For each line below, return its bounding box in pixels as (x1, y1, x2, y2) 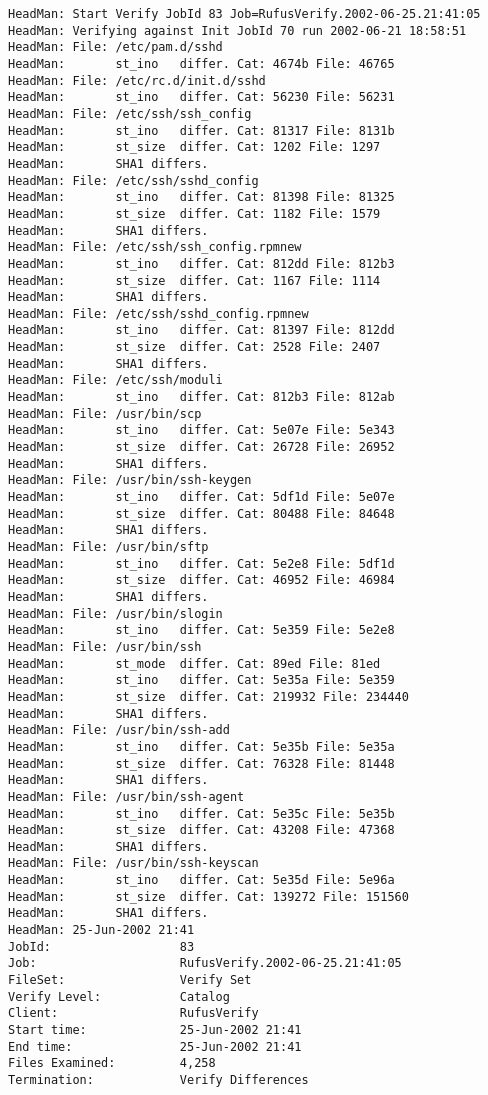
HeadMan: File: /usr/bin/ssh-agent (8, 789, 245, 804)
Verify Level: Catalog (8, 989, 230, 1004)
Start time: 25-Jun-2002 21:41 (8, 1023, 302, 1038)
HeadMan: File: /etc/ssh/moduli (8, 373, 223, 388)
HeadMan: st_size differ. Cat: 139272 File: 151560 (8, 889, 409, 904)
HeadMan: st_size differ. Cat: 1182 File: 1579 (8, 206, 381, 221)
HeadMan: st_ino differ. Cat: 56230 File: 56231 (8, 90, 395, 105)
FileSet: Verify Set (8, 973, 252, 988)
